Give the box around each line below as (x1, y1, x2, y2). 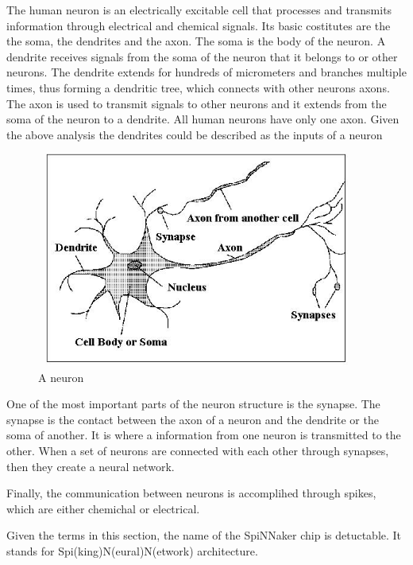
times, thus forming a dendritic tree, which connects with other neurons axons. (6, 79, 390, 95)
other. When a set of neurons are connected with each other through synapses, (6, 442, 389, 458)
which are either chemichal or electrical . (6, 500, 200, 516)
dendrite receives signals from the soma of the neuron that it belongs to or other (6, 48, 398, 64)
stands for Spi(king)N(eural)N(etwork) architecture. (6, 542, 258, 559)
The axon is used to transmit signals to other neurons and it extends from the (6, 95, 387, 111)
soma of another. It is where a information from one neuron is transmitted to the (6, 427, 401, 443)
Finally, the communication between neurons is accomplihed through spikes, (6, 485, 376, 501)
